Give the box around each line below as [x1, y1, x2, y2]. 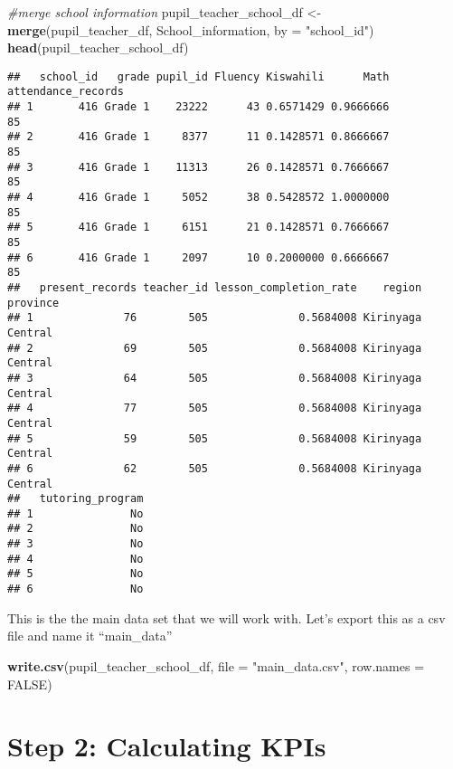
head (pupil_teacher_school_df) [7, 38, 189, 57]
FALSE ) [7, 674, 52, 693]
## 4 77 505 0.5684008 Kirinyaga [7, 402, 422, 415]
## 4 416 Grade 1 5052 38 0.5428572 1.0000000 [7, 191, 390, 204]
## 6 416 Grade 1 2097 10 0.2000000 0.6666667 [7, 251, 390, 264]
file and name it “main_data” [7, 626, 173, 645]
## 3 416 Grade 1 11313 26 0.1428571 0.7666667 [7, 160, 390, 174]
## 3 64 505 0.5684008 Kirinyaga [7, 371, 422, 384]
